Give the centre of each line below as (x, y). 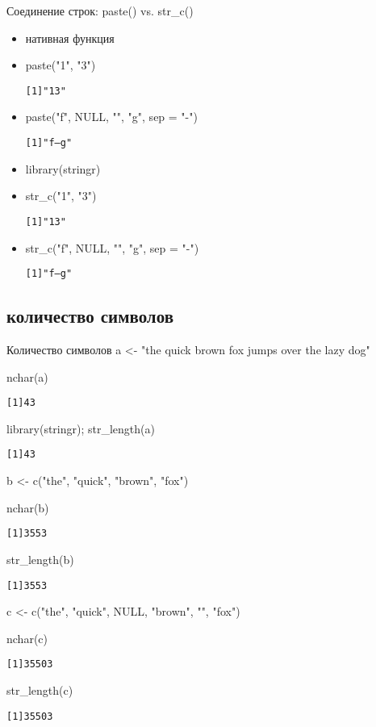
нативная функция (70, 38)
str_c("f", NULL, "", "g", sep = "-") (112, 247)
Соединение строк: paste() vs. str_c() (100, 10)
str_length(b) (40, 559)
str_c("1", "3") (61, 196)
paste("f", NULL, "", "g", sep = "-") (111, 117)
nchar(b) (28, 507)
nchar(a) (27, 376)
